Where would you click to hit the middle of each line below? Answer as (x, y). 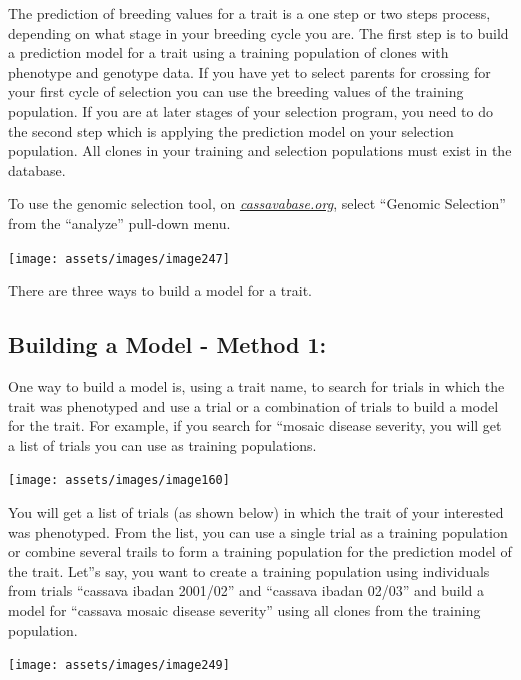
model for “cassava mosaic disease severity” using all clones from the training (244, 609)
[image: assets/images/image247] (119, 258)
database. (37, 169)
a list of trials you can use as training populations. (162, 444)
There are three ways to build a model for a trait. (160, 290)
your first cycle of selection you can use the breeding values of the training (236, 91)
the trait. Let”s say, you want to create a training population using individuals (249, 570)
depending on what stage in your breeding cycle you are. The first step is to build (258, 32)
